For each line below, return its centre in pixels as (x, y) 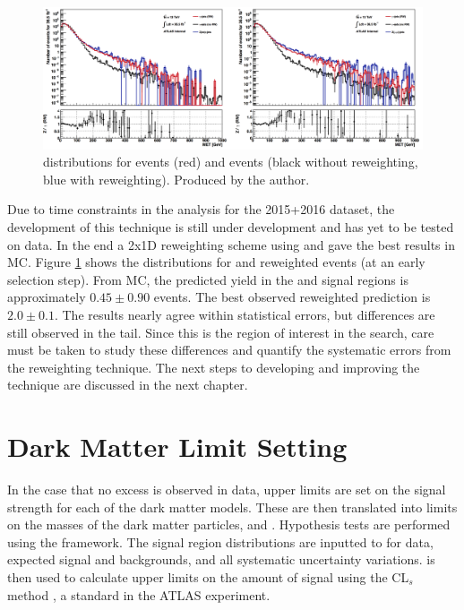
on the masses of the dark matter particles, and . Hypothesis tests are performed (229, 524)
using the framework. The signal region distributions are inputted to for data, (220, 541)
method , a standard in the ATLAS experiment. (139, 594)
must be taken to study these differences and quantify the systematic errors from (229, 350)
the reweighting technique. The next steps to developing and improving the (214, 367)
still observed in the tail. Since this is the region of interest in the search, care (221, 332)
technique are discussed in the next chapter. (128, 385)
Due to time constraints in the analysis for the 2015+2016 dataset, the (201, 209)
